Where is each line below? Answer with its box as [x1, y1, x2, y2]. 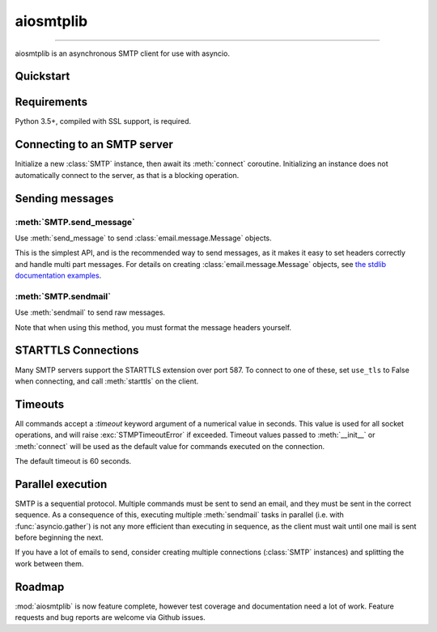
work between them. [15, 558, 84, 568]
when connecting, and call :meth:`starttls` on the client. [15, 376, 199, 386]
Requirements [15, 95, 88, 109]
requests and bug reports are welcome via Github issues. [15, 613, 206, 622]
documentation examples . [15, 271, 102, 281]
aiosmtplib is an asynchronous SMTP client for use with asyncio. [15, 49, 231, 58]
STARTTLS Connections [15, 344, 139, 358]
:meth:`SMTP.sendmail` [15, 291, 111, 302]
